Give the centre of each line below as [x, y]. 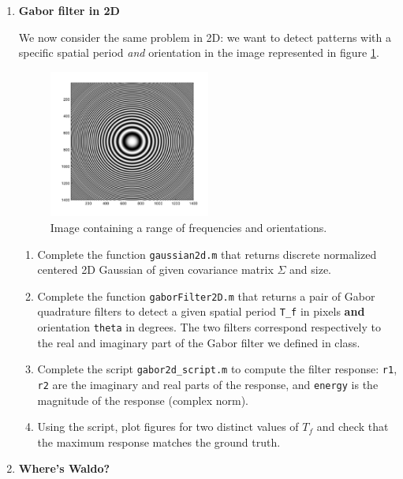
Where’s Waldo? [64, 468]
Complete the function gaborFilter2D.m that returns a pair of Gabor [206, 296]
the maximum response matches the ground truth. [159, 442]
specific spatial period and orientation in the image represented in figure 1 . [199, 52]
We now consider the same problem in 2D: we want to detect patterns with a [205, 37]
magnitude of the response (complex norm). [143, 400]
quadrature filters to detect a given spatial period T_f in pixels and [201, 311]
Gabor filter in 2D [69, 10]
